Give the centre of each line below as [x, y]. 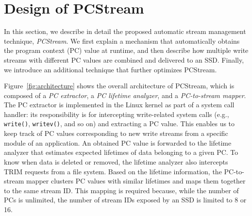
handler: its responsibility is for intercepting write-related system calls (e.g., [117, 114]
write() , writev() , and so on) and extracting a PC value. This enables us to [119, 124]
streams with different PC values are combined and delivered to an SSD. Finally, [124, 59]
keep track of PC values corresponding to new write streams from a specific [116, 133]
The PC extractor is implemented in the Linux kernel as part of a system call [119, 105]
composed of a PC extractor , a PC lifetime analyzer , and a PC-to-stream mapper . [125, 95]
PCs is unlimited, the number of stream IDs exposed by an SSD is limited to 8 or [125, 200]
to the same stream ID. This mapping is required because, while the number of [121, 190]
